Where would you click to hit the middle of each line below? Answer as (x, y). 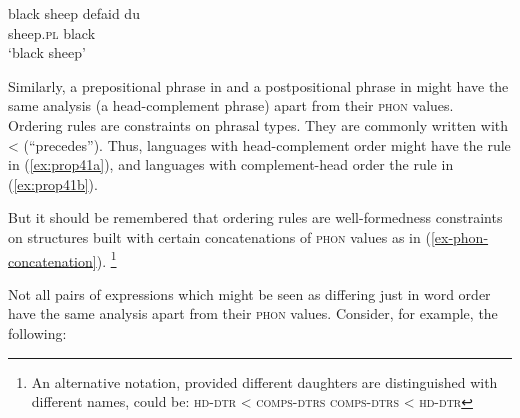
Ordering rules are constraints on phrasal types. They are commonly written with (258, 124)
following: (37, 332)
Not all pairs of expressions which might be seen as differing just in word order (249, 293)
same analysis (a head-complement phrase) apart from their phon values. (231, 105)
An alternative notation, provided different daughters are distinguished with (264, 381)
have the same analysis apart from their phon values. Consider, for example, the (253, 313)
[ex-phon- (459, 236)
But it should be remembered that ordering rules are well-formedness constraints (255, 217)
